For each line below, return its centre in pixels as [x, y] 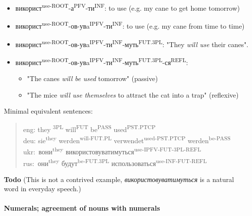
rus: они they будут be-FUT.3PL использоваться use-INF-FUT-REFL [115, 162]
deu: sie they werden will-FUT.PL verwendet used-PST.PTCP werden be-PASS [127, 140]
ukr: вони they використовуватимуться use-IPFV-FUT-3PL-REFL [112, 151]
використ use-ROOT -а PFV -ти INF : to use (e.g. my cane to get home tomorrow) [127, 7]
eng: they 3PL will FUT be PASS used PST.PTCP [89, 128]
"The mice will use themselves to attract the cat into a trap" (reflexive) [133, 94]
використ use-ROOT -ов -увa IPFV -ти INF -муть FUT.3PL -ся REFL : [102, 61]
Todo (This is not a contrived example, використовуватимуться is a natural [119, 179]
